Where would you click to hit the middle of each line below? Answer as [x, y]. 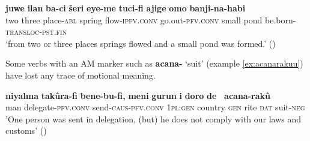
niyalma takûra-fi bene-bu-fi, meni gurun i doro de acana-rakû [138, 95]
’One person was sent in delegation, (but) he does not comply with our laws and [153, 118]
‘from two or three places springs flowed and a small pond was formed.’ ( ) [141, 43]
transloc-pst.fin [36, 31]
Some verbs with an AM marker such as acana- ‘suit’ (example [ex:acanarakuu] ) [154, 63]
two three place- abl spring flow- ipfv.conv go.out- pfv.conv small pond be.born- [151, 19]
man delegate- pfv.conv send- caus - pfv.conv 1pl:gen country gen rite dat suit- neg [155, 107]
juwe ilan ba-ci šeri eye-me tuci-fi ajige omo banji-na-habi [126, 8]
